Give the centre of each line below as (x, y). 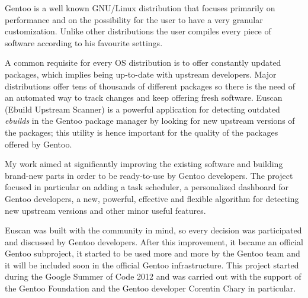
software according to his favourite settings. (84, 42)
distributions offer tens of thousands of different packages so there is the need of (150, 86)
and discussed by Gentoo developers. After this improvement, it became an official (154, 241)
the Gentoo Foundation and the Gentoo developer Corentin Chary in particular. (150, 288)
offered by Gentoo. (38, 144)
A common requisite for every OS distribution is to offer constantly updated (143, 63)
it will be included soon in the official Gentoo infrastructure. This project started (152, 265)
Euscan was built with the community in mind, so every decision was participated (153, 230)
